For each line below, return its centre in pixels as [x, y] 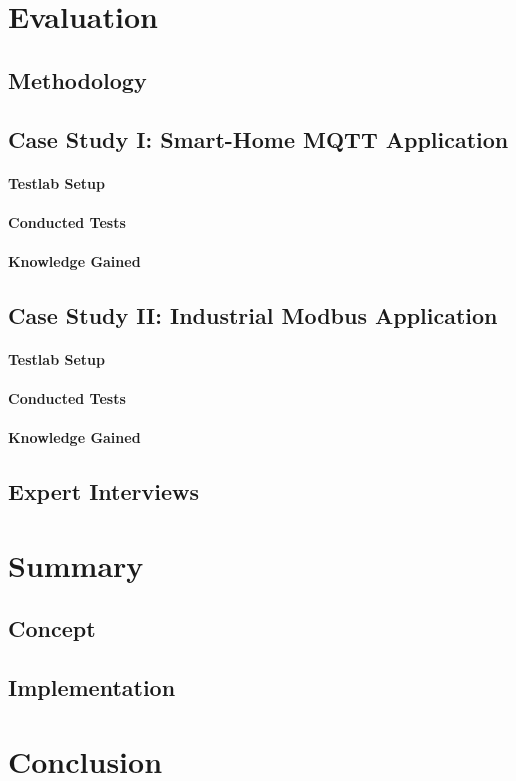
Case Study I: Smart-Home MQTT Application [258, 138]
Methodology [77, 79]
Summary [76, 564]
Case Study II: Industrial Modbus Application [253, 314]
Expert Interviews [103, 491]
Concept [52, 628]
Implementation [92, 687]
